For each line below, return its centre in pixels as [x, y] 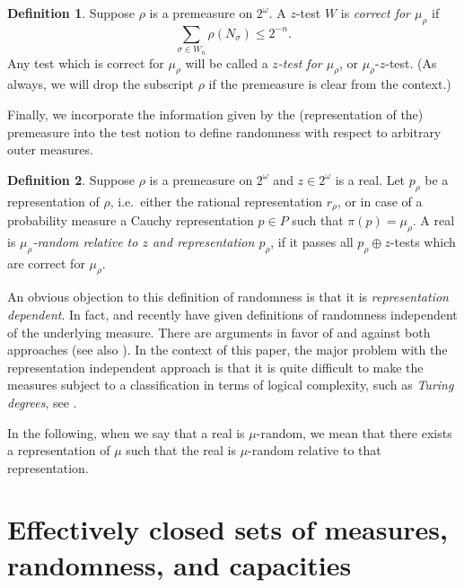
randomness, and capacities [179, 564]
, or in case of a [380, 201]
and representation [203, 241]
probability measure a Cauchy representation [131, 219]
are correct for [46, 263]
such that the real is [181, 450]
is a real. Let [370, 179]
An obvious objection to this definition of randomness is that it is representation [228, 297]
